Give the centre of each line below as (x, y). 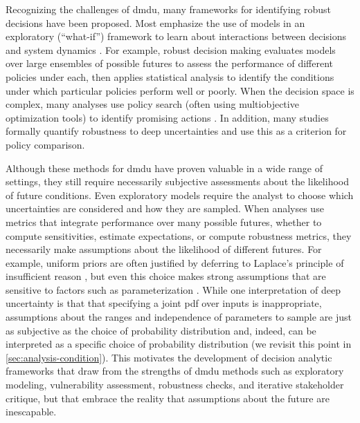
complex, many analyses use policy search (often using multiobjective (152, 104)
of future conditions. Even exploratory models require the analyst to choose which (180, 195)
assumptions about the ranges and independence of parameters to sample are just (179, 317)
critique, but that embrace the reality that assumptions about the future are (168, 398)
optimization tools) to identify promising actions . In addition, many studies (167, 117)
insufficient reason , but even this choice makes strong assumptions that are (166, 276)
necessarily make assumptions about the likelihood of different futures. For (164, 249)
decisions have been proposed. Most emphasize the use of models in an (155, 22)
